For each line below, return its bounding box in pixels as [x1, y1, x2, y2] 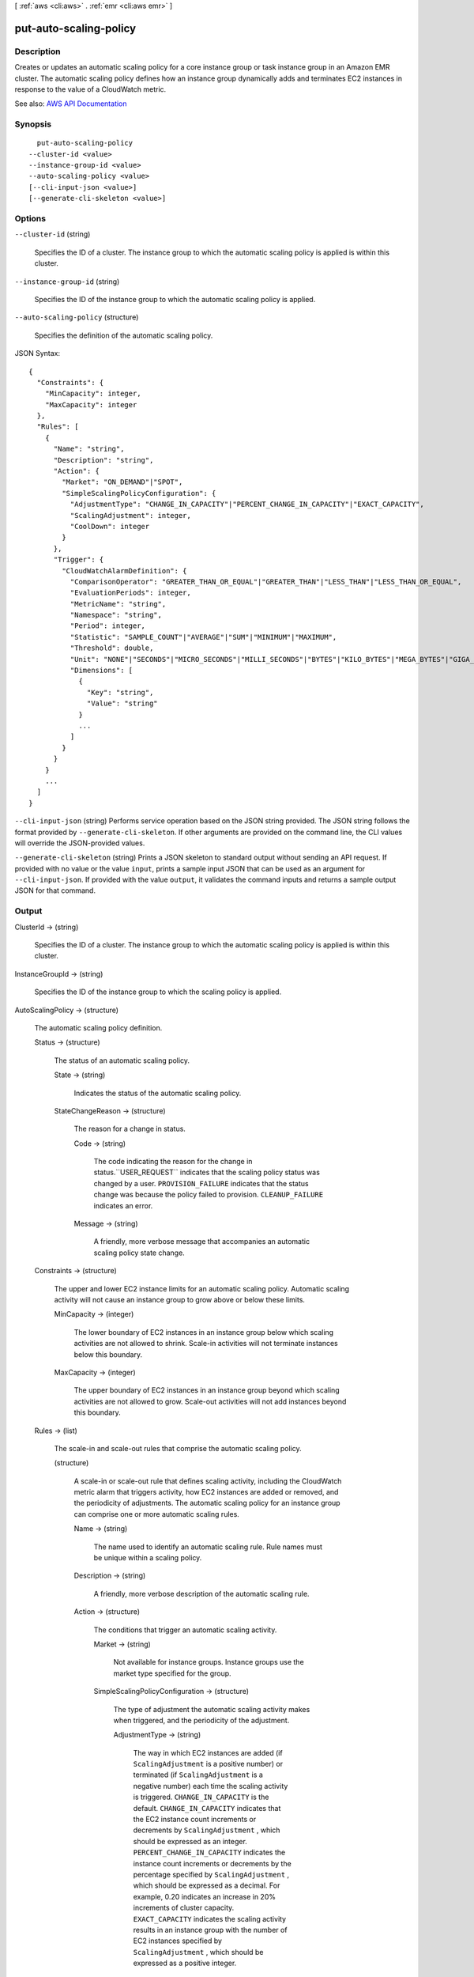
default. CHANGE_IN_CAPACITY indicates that [133, 1803, 281, 1813]
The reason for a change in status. [73, 1124, 186, 1134]
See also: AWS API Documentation [14, 99, 127, 108]
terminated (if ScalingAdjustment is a [133, 1770, 264, 1779]
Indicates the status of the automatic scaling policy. [73, 1088, 242, 1098]
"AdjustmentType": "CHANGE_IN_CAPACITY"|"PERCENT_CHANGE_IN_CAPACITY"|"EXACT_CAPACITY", [70, 500, 424, 509]
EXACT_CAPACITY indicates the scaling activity [133, 1914, 287, 1923]
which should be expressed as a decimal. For [133, 1881, 280, 1890]
